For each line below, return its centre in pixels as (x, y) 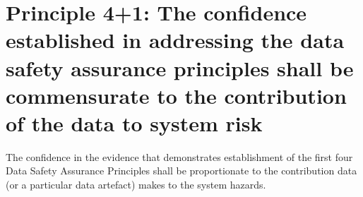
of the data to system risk (134, 123)
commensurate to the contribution (176, 95)
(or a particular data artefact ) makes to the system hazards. (136, 185)
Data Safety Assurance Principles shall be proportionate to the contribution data (181, 171)
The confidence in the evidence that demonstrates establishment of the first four (179, 156)
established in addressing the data (175, 40)
